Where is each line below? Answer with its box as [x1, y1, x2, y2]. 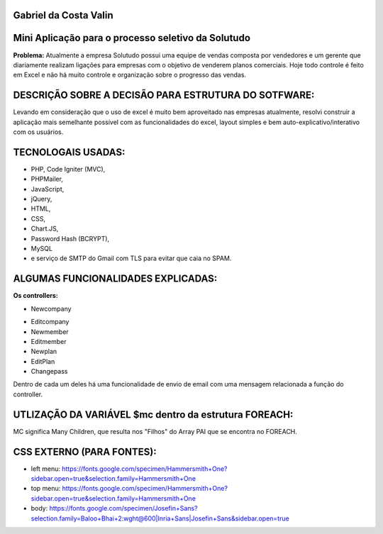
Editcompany [30, 318, 70, 326]
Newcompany [30, 304, 72, 313]
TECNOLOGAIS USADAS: [13, 146, 126, 158]
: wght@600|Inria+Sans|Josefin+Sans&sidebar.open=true [121, 514, 290, 523]
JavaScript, [30, 184, 65, 193]
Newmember [30, 327, 69, 336]
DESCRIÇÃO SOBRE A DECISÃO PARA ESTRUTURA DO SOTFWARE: [13, 89, 315, 101]
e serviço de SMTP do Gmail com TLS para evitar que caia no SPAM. [30, 254, 232, 262]
